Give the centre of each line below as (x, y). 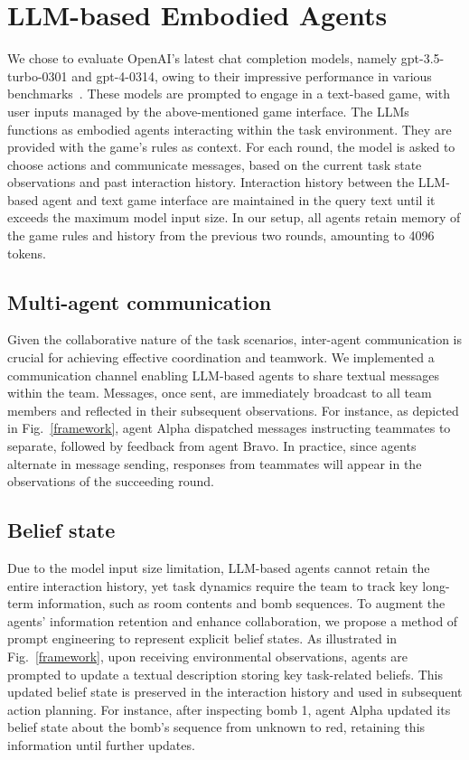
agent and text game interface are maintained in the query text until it (239, 199)
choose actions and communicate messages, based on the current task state (215, 164)
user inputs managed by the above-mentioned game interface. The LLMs (208, 111)
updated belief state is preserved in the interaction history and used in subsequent (235, 692)
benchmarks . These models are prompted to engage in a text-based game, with (229, 94)
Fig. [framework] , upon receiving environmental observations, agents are (207, 656)
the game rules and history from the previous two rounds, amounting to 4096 (221, 235)
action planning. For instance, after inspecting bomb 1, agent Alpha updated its (229, 709)
